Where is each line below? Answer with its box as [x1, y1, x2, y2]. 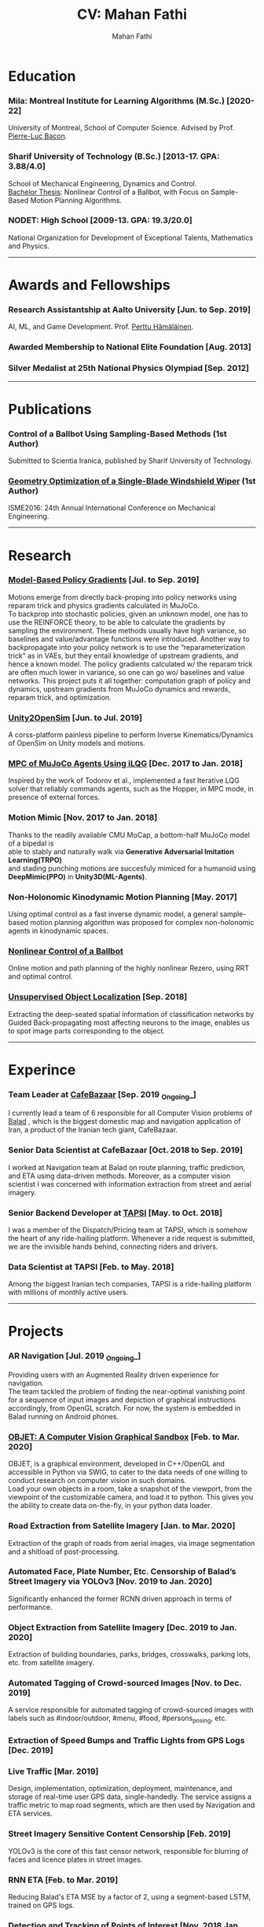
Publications [8, 400, 92, 418]
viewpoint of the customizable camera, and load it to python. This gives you [8, 1492, 254, 1502]
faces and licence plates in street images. [8, 1855, 143, 1864]
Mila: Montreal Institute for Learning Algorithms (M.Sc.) [8, 95, 225, 106]
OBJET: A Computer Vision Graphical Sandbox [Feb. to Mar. [8, 1431, 240, 1442]
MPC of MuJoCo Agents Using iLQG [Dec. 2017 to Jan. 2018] [8, 758, 244, 769]
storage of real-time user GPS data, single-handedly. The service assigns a [8, 1792, 252, 1801]
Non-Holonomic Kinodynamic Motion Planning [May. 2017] [8, 891, 237, 902]
